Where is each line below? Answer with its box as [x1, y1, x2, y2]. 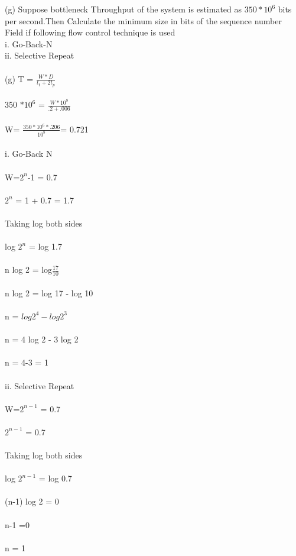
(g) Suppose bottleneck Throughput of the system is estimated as [5, 3, 242, 15]
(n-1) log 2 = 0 [5, 495, 59, 507]
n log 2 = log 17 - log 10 [5, 286, 93, 299]
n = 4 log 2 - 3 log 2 [5, 333, 79, 345]
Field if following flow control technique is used [5, 26, 175, 38]
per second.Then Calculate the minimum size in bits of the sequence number [5, 14, 282, 27]
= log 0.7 [38, 472, 72, 484]
